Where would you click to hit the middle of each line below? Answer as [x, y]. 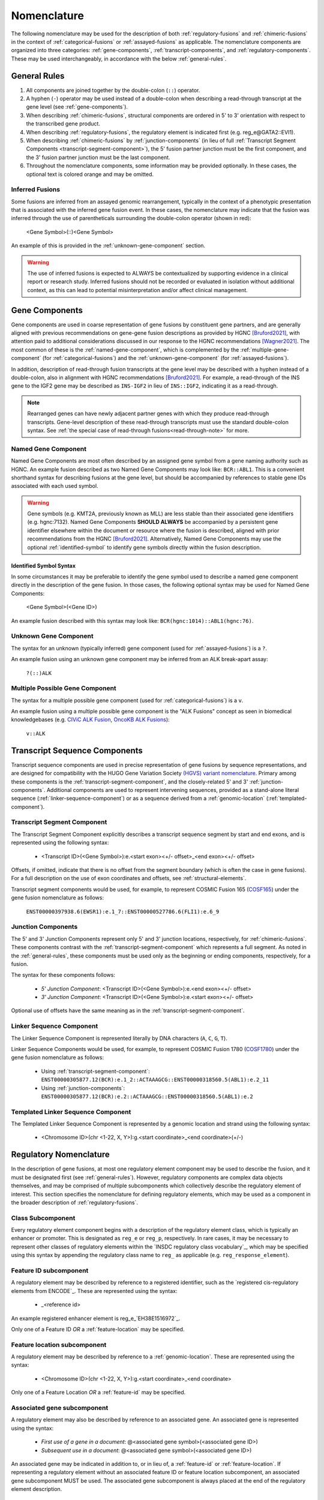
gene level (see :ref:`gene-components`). [77, 107]
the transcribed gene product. [63, 124]
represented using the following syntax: [60, 842]
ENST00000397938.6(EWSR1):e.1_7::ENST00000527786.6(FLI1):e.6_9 [123, 911]
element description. [37, 1489]
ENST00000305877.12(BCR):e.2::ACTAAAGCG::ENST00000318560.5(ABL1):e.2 [147, 1096]
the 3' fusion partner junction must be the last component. [98, 157]
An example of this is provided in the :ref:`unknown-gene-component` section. [108, 245]
